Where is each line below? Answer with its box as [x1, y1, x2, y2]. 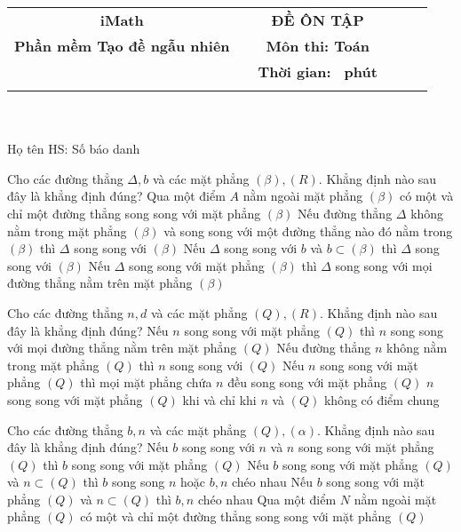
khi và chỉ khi [182, 390, 257, 409]
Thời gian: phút [258, 61, 378, 82]
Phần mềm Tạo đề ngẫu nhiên [14, 36, 230, 56]
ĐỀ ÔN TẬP [271, 10, 364, 30]
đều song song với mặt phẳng [227, 373, 387, 392]
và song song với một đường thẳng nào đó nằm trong [163, 221, 453, 240]
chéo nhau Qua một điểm [197, 489, 337, 508]
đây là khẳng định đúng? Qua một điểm [7, 187, 226, 205]
